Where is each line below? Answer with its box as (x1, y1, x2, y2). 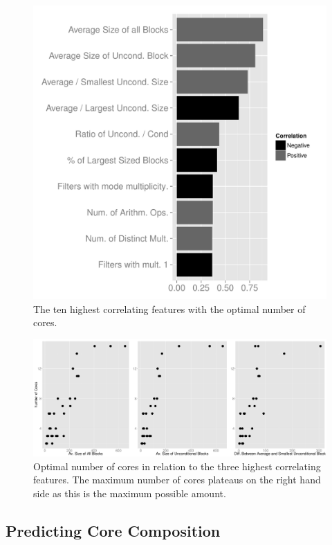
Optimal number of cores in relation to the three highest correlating (33, 458, 321, 473)
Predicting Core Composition (6, 519, 221, 541)
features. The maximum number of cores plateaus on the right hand (33, 472, 321, 487)
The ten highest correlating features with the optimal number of (33, 301, 306, 316)
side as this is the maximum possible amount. (33, 485, 226, 500)
